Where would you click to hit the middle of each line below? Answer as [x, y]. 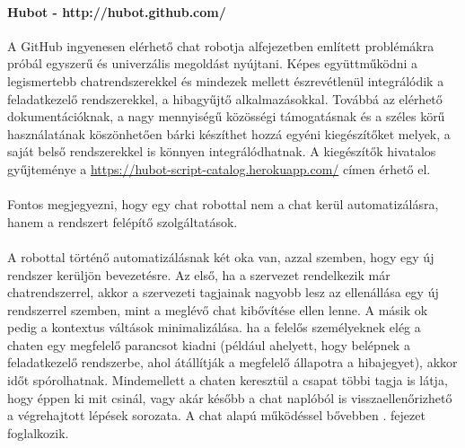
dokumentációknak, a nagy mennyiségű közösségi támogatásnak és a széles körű [226, 116]
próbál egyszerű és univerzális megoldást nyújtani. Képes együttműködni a [213, 63]
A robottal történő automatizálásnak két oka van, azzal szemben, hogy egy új [221, 256]
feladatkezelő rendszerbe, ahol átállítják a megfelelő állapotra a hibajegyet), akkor [232, 362]
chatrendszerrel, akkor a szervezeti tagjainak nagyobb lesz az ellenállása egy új [223, 292]
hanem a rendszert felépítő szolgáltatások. [123, 221]
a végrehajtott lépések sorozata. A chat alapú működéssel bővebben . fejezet [216, 415]
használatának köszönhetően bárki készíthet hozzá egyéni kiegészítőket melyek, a [229, 133]
